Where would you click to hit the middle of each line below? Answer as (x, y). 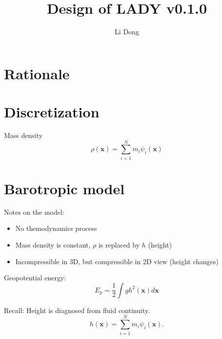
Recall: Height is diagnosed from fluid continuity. (77, 310)
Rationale (37, 73)
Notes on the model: (34, 212)
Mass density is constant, (53, 245)
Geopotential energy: (35, 278)
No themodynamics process (56, 228)
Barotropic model (64, 188)
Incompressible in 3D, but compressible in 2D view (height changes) (117, 261)
